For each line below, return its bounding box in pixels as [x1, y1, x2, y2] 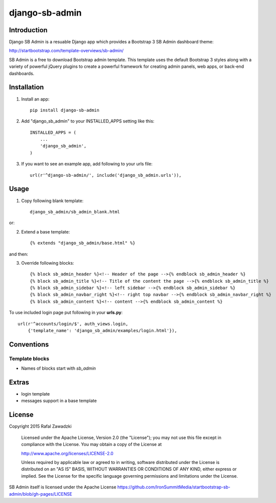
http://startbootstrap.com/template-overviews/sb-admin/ [9, 48, 124, 54]
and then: [9, 251, 28, 257]
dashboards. [9, 70, 35, 76]
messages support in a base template [21, 398, 97, 404]
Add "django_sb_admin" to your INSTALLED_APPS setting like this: [21, 118, 155, 124]
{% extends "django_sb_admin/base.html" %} [30, 240, 136, 246]
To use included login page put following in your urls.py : [9, 310, 123, 315]
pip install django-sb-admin [30, 107, 99, 113]
